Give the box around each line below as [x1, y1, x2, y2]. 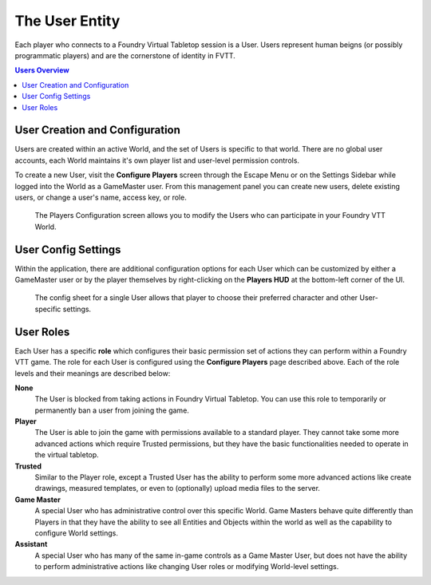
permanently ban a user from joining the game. [34, 405, 189, 415]
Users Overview [14, 65, 69, 75]
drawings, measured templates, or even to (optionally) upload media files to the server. [34, 484, 321, 493]
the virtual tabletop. [34, 450, 99, 460]
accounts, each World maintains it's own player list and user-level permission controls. [14, 156, 299, 165]
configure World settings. [34, 528, 119, 538]
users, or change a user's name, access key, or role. [14, 192, 187, 202]
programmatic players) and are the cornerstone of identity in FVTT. [14, 50, 235, 60]
